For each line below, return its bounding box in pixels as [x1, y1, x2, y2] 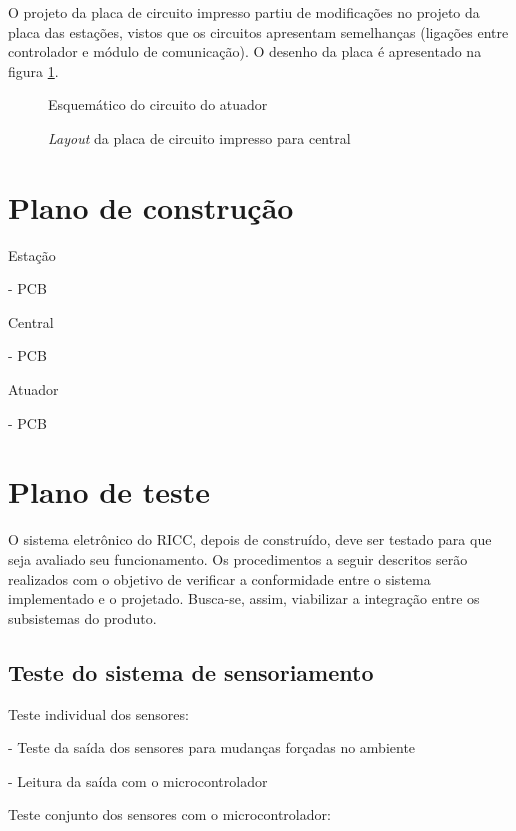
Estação [8, 244, 56, 265]
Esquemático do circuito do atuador [48, 94, 268, 115]
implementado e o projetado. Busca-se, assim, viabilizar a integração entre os [8, 588, 480, 609]
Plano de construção [8, 186, 294, 227]
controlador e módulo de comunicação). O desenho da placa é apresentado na [8, 41, 482, 62]
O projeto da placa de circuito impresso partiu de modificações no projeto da [8, 2, 480, 22]
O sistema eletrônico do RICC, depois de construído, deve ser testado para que [8, 529, 492, 550]
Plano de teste [8, 471, 210, 512]
